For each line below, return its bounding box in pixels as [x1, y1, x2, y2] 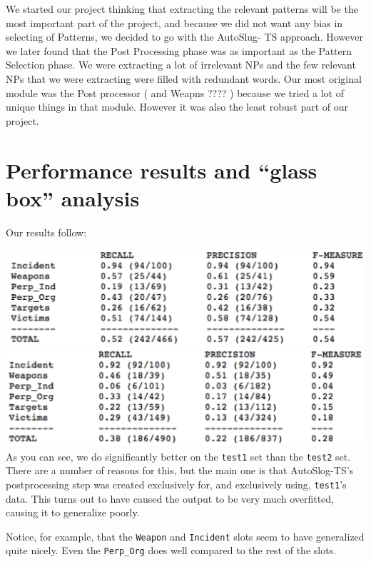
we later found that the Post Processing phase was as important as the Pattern [6, 43, 352, 58]
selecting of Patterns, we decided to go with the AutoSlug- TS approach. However [6, 29, 363, 44]
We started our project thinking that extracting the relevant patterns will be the [6, 1, 358, 16]
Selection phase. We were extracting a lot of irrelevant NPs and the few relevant [6, 57, 356, 72]
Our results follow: [6, 224, 87, 239]
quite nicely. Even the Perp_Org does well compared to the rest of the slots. [6, 543, 337, 558]
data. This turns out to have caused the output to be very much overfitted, [6, 491, 335, 506]
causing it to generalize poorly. [6, 505, 140, 520]
